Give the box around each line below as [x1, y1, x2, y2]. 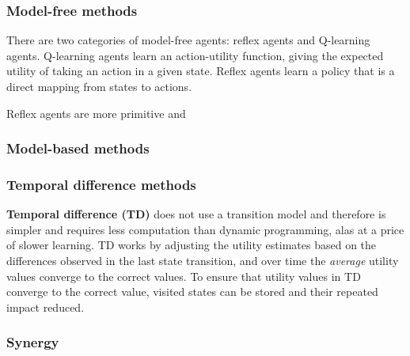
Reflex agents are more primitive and [6, 104, 186, 121]
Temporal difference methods [6, 174, 196, 194]
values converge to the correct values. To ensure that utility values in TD [6, 267, 361, 284]
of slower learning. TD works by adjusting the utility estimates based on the [6, 237, 377, 253]
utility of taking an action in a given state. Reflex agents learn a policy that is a [6, 62, 395, 79]
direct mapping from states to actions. [6, 78, 192, 94]
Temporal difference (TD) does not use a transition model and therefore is [6, 206, 386, 222]
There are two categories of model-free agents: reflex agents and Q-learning [6, 32, 370, 48]
